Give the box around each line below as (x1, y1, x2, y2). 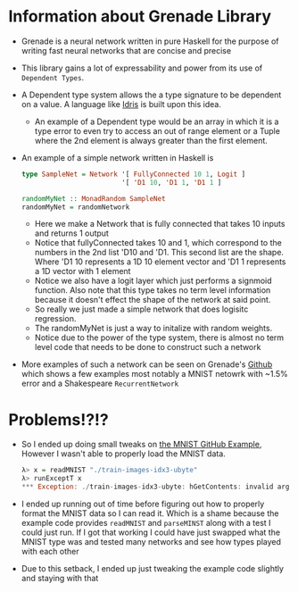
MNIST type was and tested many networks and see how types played (21, 537, 282, 546)
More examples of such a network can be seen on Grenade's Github (21, 359, 273, 370)
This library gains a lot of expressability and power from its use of (21, 63, 263, 73)
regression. (34, 313, 77, 324)
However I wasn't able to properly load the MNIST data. (21, 448, 227, 459)
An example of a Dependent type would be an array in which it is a (34, 116, 279, 127)
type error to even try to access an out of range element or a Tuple (34, 125, 280, 136)
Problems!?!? (8, 409, 109, 429)
